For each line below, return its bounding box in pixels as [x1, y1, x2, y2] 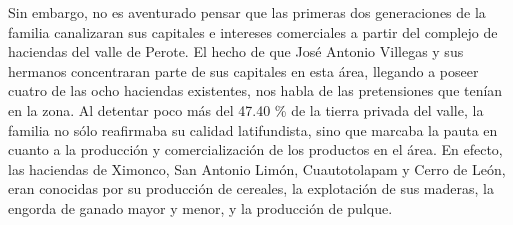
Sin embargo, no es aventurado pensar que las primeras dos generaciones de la [8, 2, 486, 22]
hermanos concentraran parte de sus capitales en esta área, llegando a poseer [8, 60, 479, 81]
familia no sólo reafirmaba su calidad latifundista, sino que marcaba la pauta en [8, 119, 498, 140]
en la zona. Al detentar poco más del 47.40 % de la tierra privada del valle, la [8, 99, 484, 120]
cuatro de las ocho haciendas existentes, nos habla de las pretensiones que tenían [8, 80, 503, 101]
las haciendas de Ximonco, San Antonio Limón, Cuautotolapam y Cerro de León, [8, 158, 506, 179]
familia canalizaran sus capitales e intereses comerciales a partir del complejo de [8, 21, 498, 42]
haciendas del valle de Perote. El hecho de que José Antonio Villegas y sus [8, 41, 464, 62]
